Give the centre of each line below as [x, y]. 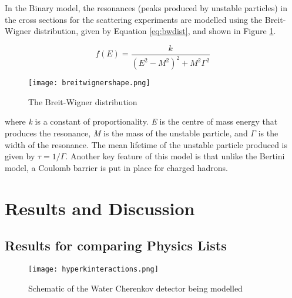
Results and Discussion [100, 208]
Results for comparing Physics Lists [116, 245]
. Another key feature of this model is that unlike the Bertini [175, 156]
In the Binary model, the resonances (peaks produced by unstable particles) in [146, 8]
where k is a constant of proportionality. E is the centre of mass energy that [141, 121]
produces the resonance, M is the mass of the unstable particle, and [126, 133]
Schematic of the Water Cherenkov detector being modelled [135, 288]
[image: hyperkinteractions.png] [93, 269]
